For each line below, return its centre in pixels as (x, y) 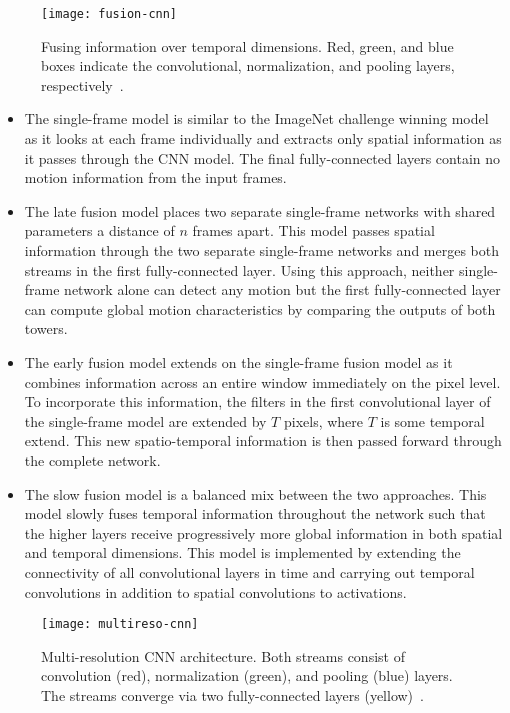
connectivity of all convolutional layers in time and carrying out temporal (249, 571)
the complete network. (92, 459)
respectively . (82, 84)
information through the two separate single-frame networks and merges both (262, 250)
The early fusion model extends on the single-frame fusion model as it (238, 361)
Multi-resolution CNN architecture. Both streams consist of (223, 655)
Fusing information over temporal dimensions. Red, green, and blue (247, 45)
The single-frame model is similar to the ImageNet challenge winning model (256, 118)
